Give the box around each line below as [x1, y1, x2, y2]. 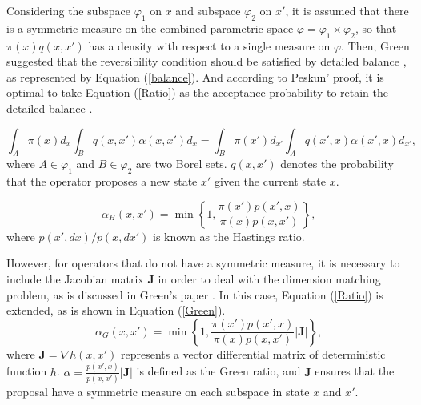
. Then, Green [341, 37, 410, 54]
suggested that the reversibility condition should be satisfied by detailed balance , [6, 53, 407, 70]
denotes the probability [280, 155, 394, 172]
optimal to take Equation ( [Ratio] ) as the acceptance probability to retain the [6, 84, 388, 101]
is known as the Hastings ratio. [152, 227, 305, 244]
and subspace [175, 2, 241, 18]
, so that [355, 19, 397, 36]
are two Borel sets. [136, 155, 227, 172]
